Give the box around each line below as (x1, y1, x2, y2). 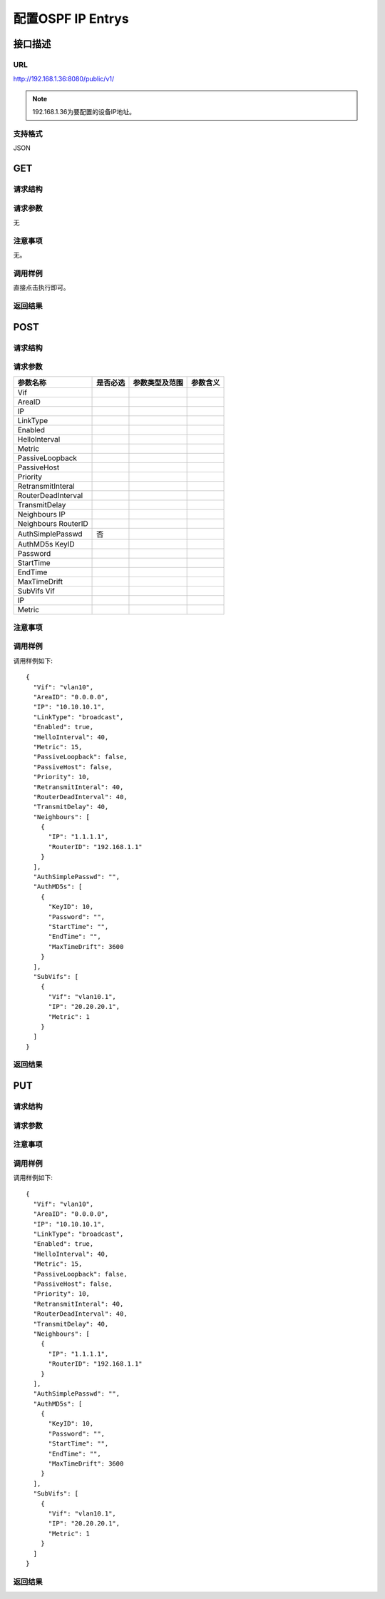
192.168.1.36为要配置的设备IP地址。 (32, 108, 135, 116)
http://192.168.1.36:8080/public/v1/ (13, 75, 115, 83)
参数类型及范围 (133, 377, 183, 387)
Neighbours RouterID (17, 518, 88, 528)
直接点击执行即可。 (13, 283, 70, 292)
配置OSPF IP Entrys (13, 11, 129, 26)
